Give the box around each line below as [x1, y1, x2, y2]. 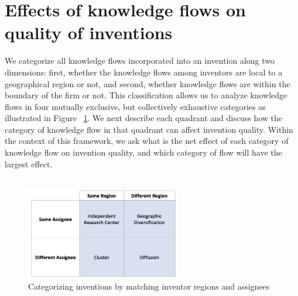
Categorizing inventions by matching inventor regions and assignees [28, 280, 270, 292]
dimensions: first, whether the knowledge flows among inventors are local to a [5, 66, 283, 78]
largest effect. [5, 157, 53, 170]
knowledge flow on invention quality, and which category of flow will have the [5, 146, 282, 159]
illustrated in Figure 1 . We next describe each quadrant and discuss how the [5, 112, 283, 124]
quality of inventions [5, 20, 173, 44]
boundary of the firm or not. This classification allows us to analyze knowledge [5, 89, 287, 101]
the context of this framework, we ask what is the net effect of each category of [5, 135, 289, 147]
